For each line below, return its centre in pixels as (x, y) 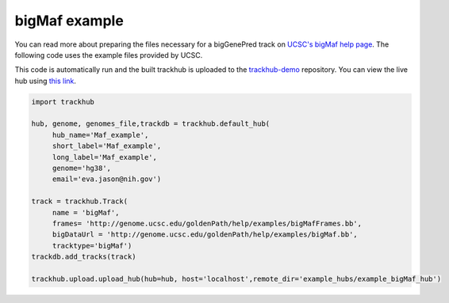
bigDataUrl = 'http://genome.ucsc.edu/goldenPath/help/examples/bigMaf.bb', (205, 235)
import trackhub (63, 102)
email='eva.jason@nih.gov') (107, 179)
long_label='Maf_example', (105, 157)
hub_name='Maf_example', (100, 135)
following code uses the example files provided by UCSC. (109, 55)
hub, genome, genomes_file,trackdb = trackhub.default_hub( (151, 124)
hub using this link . (46, 81)
